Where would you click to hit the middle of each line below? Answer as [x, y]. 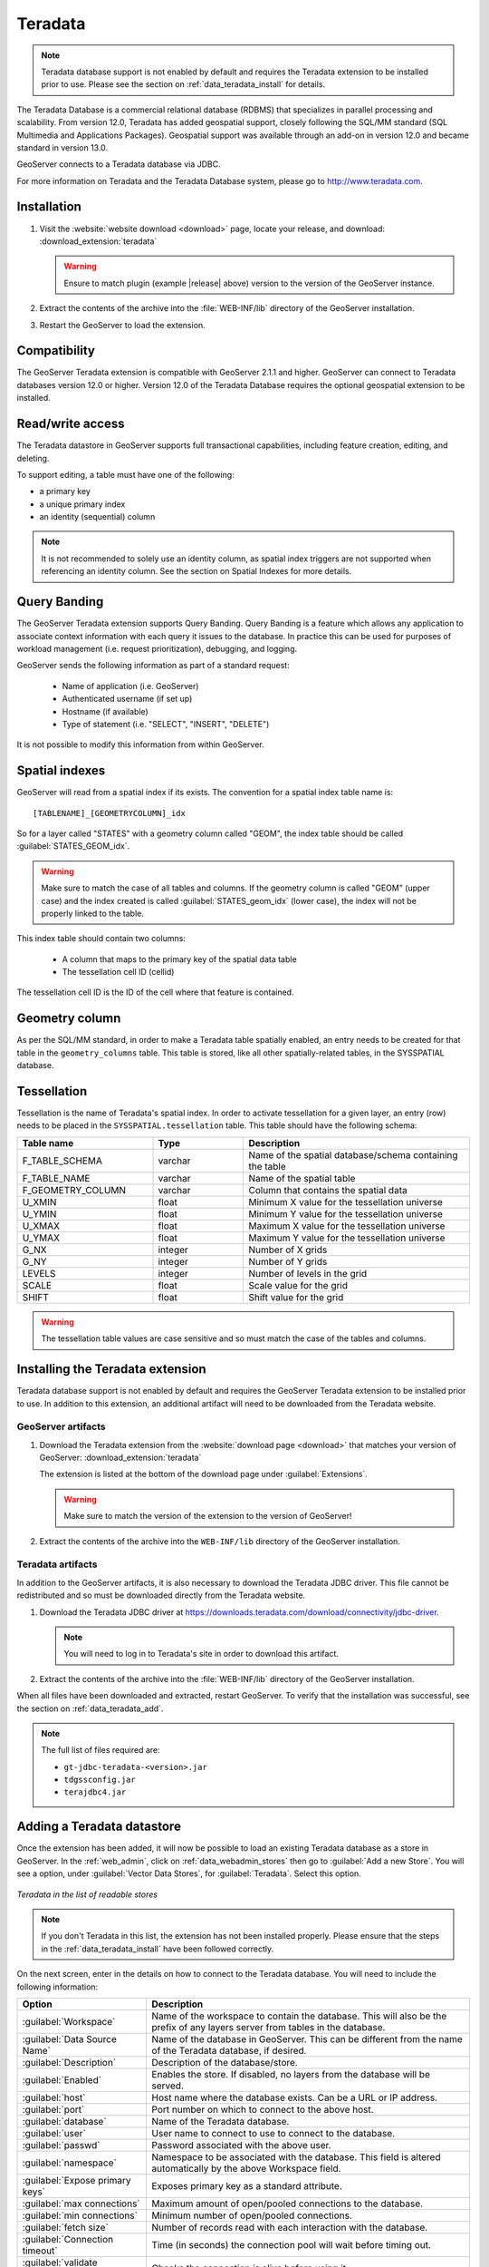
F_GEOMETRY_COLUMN [74, 1190]
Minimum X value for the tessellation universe [346, 1202]
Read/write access [71, 424]
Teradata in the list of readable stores [87, 1894]
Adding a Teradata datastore [99, 1827]
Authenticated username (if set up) [127, 699]
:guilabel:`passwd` [61, 2145]
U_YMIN [39, 1213]
